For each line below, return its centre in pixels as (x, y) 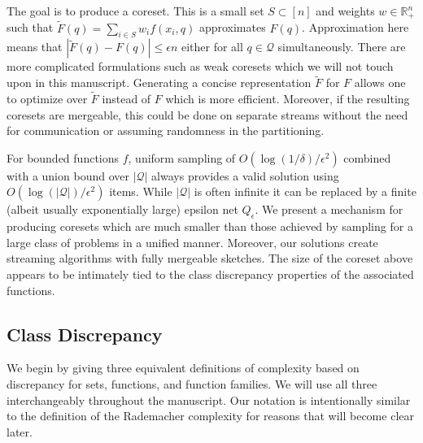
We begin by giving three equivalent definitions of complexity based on (183, 368)
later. (20, 431)
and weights (345, 11)
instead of (126, 99)
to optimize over (47, 99)
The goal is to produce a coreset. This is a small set (135, 11)
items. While (141, 191)
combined (367, 157)
